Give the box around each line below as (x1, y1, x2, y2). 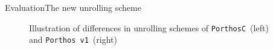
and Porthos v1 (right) (29, 33, 117, 46)
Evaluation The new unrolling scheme (5, 1, 141, 13)
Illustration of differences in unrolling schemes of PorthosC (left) (29, 21, 269, 34)
